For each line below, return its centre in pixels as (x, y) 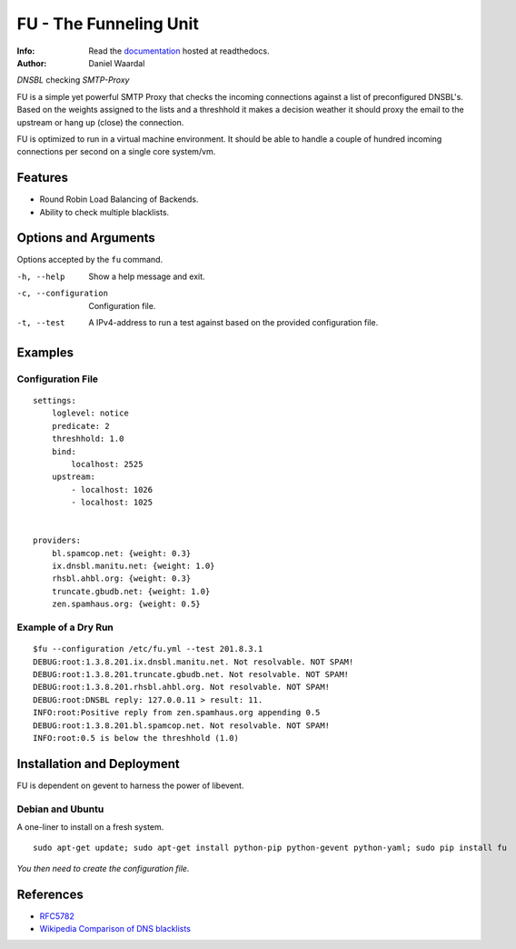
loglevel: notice (90, 413)
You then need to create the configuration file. (103, 868)
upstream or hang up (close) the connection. (100, 122)
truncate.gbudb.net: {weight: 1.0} (131, 591)
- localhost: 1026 (112, 489)
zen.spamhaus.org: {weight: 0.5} (126, 604)
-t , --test (41, 323)
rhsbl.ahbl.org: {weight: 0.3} (121, 579)
